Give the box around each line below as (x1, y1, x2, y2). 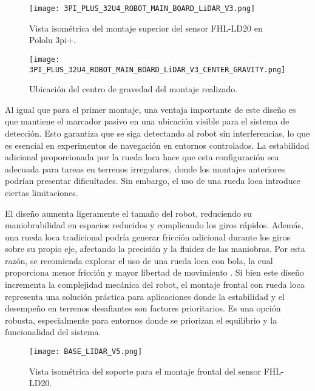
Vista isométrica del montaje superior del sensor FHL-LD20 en (29, 21, 263, 34)
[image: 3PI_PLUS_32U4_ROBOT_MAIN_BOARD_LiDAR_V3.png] (29, 4, 256, 13)
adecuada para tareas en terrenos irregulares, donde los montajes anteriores (5, 162, 285, 175)
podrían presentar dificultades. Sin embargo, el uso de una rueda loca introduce (5, 174, 301, 187)
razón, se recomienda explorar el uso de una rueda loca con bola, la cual (5, 254, 273, 267)
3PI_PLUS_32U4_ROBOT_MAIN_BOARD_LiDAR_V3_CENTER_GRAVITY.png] (29, 65, 286, 74)
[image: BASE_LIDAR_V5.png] (29, 347, 143, 356)
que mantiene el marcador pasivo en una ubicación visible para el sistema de (5, 115, 290, 127)
